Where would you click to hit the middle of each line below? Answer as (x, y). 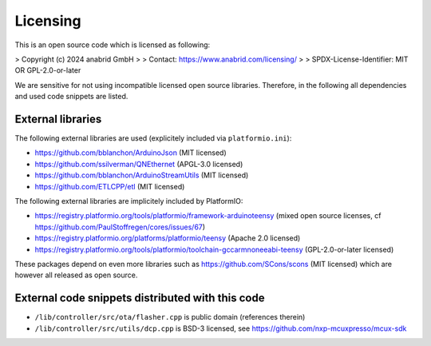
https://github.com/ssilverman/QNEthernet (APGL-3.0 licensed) (139, 164)
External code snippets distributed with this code (140, 298)
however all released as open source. (76, 275)
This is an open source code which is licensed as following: (113, 45)
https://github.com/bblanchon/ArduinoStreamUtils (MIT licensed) (142, 175)
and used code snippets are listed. (71, 97)
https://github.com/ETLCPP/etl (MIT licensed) (110, 186)
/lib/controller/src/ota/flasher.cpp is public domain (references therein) (170, 317)
